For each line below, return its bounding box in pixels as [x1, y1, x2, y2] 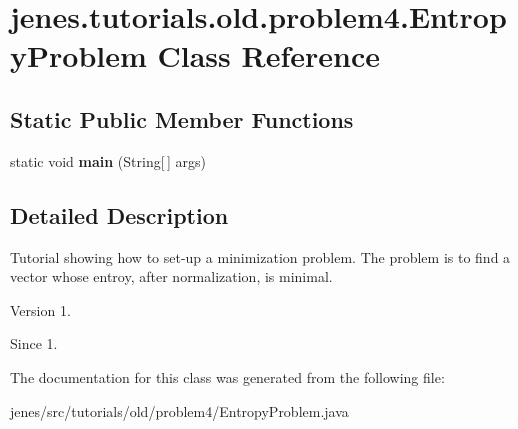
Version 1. [10, 299, 71, 320]
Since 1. [10, 333, 58, 354]
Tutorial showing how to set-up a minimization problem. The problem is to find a [10, 246, 511, 267]
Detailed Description [10, 199, 229, 230]
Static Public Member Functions [10, 103, 354, 134]
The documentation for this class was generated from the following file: [10, 366, 445, 387]
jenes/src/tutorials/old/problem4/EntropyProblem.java [10, 400, 349, 421]
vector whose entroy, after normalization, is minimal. [10, 266, 333, 287]
